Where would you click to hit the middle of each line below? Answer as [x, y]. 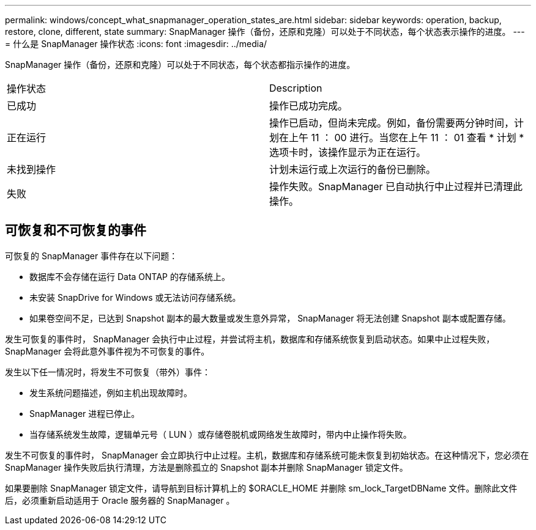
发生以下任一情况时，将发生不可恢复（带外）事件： [108, 372]
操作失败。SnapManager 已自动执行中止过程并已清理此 [396, 186]
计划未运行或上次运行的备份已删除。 [353, 169]
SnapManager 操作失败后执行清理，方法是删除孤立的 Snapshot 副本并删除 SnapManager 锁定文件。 [207, 467]
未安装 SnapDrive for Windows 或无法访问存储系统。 [135, 297]
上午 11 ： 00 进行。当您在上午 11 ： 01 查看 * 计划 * [407, 138]
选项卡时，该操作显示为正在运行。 [348, 152]
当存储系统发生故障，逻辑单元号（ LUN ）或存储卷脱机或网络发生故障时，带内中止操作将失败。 [221, 434]
